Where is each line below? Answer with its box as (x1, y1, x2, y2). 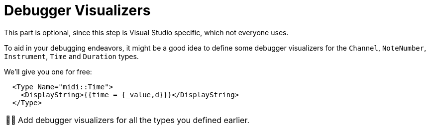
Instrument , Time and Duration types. (4, 52, 139, 61)
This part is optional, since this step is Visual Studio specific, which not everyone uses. (4, 28, 289, 37)
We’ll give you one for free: (4, 67, 92, 76)
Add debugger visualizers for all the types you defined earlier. (18, 115, 250, 125)
